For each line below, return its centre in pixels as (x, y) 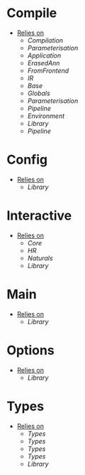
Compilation (45, 40)
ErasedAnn (44, 63)
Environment (46, 116)
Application (44, 55)
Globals (39, 93)
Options (30, 350)
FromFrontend (48, 70)
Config (27, 160)
